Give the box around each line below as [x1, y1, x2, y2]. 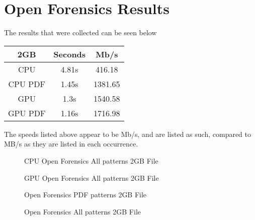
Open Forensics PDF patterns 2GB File [24, 189, 147, 200]
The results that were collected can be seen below [4, 27, 157, 38]
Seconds [53, 48, 86, 60]
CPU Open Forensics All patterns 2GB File [24, 155, 158, 166]
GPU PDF [8, 107, 46, 119]
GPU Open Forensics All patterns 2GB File [24, 172, 159, 183]
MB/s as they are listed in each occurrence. [4, 138, 138, 149]
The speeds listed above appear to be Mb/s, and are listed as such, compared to [4, 128, 251, 139]
